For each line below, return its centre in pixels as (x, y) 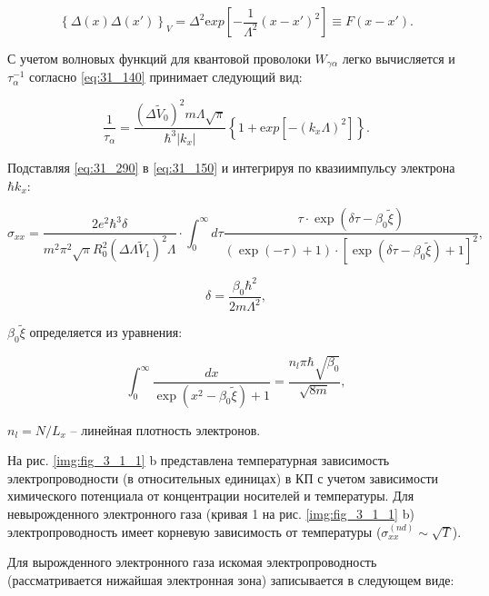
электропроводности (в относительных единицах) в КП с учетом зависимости (223, 477)
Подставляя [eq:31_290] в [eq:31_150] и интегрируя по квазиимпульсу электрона (231, 167)
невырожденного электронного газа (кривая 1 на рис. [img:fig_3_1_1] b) (211, 513)
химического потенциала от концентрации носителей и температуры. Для (211, 496)
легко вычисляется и (399, 58)
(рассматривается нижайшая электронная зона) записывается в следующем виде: (231, 579)
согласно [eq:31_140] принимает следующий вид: (166, 77)
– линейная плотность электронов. (165, 429)
